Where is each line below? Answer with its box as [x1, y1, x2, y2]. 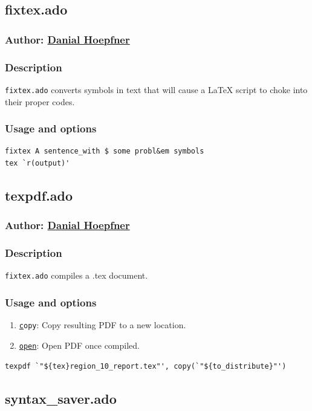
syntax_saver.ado [5, 389, 117, 407]
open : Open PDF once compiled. [19, 338, 140, 351]
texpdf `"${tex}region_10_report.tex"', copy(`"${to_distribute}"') [5, 361, 287, 371]
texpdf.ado [5, 186, 73, 204]
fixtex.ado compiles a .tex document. [5, 269, 148, 282]
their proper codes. [5, 95, 75, 108]
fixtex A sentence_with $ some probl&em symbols [5, 147, 204, 156]
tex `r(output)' [5, 158, 70, 167]
